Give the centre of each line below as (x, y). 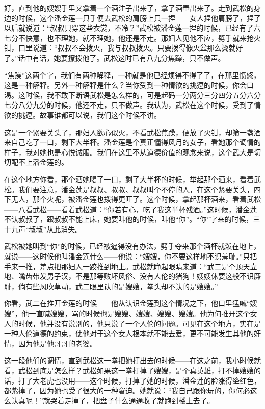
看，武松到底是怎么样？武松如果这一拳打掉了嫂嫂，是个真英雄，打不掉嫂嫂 (129, 370)
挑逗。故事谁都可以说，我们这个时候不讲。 (89, 114)
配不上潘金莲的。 (39, 162)
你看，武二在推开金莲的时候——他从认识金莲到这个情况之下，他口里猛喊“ (127, 303)
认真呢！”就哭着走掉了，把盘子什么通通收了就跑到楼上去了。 (113, 400)
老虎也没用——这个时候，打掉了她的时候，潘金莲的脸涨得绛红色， (150, 380)
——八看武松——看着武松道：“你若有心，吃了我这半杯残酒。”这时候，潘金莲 (131, 209)
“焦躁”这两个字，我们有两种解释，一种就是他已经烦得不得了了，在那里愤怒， (132, 75)
